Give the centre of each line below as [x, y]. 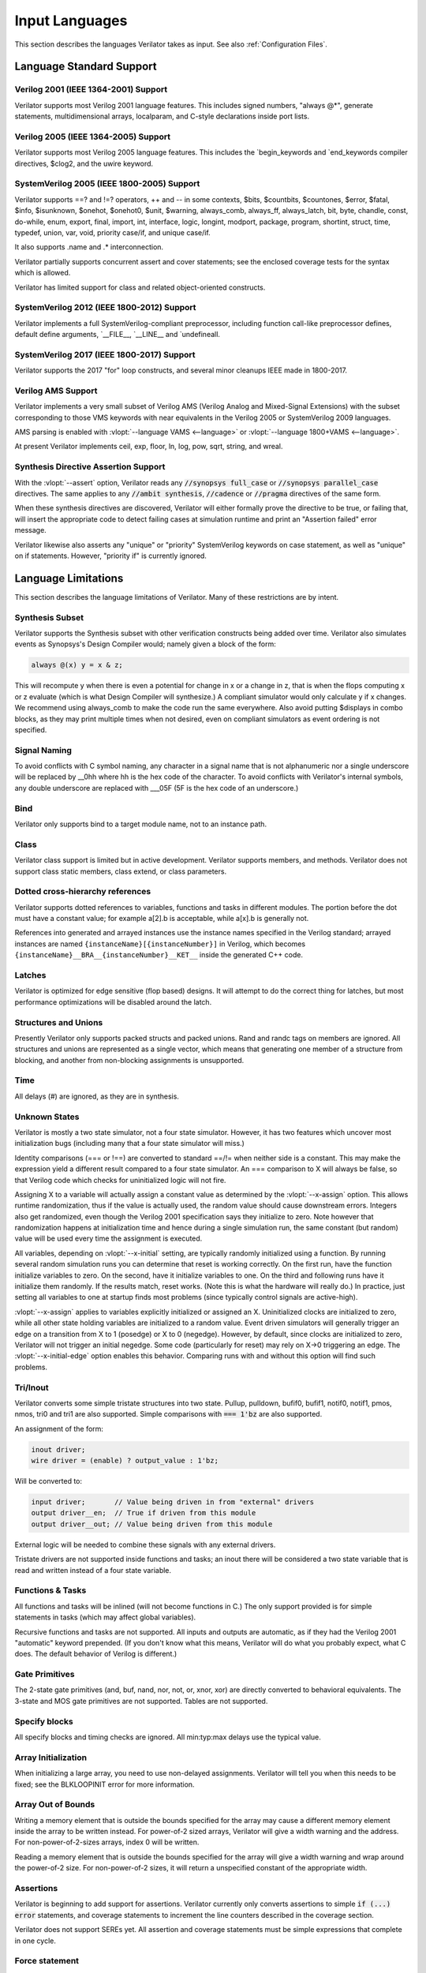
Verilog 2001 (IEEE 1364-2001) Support [91, 89]
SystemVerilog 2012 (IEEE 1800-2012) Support [105, 308]
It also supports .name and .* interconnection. [89, 247]
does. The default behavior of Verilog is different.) [96, 1654]
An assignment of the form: [59, 1428]
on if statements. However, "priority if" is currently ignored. [110, 556]
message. [30, 530]
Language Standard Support [86, 67]
